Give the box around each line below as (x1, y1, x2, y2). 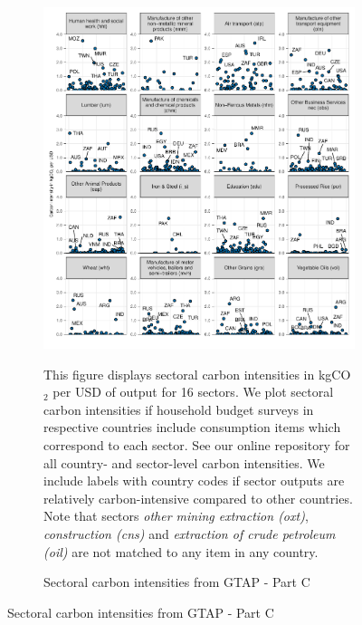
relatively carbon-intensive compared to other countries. (43, 488, 353, 507)
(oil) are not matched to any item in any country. (43, 542, 319, 561)
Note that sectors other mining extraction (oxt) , (43, 506, 309, 525)
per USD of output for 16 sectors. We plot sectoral (52, 382, 334, 401)
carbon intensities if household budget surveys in (43, 399, 314, 418)
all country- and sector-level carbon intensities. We (43, 453, 325, 472)
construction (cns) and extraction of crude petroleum (43, 524, 336, 543)
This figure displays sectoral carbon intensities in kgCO (43, 364, 351, 383)
